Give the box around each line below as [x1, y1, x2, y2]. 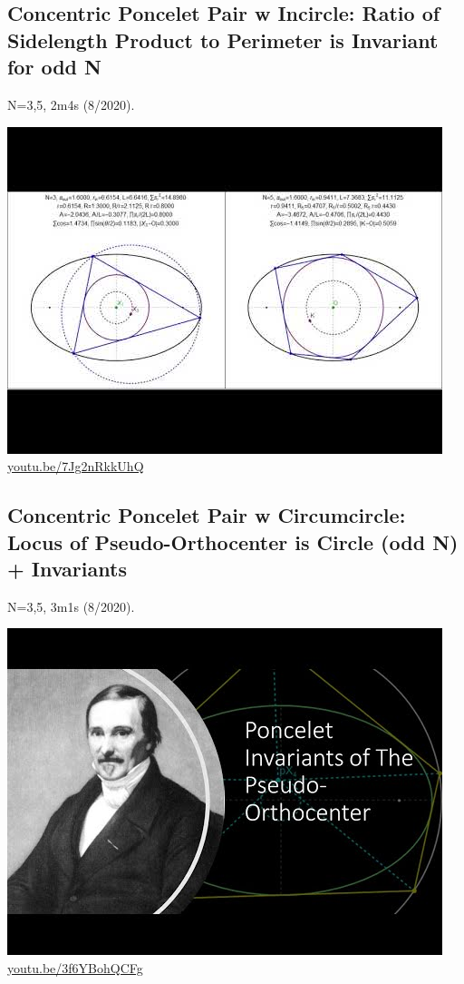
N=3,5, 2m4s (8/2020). [7, 94, 135, 113]
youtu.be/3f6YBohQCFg [7, 958, 143, 977]
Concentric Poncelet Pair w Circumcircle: [7, 501, 406, 529]
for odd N [7, 53, 101, 81]
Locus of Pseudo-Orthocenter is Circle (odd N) [7, 527, 459, 556]
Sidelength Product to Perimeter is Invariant [7, 25, 439, 54]
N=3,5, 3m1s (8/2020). [7, 596, 135, 615]
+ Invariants [7, 554, 127, 582]
